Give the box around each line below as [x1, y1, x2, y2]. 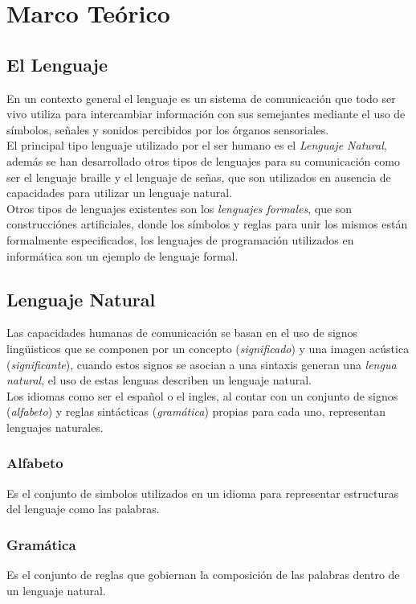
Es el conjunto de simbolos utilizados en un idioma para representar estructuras [6, 484, 399, 501]
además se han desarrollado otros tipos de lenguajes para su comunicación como [6, 152, 400, 169]
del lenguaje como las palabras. [6, 500, 160, 517]
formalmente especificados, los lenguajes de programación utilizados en [6, 231, 354, 248]
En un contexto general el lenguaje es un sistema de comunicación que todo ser [6, 89, 396, 106]
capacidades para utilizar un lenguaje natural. [6, 184, 233, 201]
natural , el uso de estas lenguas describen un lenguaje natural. [6, 372, 312, 388]
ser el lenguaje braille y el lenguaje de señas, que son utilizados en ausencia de [6, 168, 391, 185]
